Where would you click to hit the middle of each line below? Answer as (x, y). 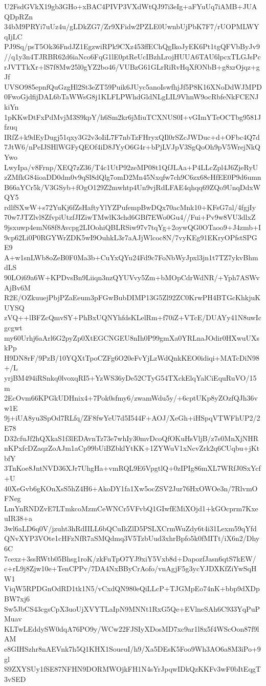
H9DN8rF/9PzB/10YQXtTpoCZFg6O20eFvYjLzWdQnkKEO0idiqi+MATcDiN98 (132, 357)
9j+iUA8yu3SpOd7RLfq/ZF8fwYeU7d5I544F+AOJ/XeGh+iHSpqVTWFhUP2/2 (132, 418)
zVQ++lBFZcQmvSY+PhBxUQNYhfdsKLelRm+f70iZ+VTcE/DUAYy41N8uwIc (133, 317)
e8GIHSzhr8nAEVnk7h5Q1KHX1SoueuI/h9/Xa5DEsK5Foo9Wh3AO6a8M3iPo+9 (132, 649)
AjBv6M (17, 287)
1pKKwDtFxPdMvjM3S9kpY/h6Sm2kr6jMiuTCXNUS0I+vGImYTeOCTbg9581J (133, 117)
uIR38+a (18, 518)
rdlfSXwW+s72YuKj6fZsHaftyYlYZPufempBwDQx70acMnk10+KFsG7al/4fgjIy (130, 207)
